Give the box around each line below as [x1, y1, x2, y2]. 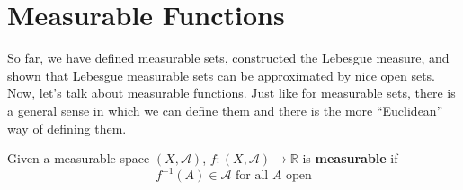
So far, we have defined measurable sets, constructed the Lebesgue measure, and [7, 48, 450, 67]
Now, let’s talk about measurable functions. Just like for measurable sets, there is [7, 83, 456, 102]
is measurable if [302, 149, 398, 168]
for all [236, 169, 269, 183]
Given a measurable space [7, 149, 150, 168]
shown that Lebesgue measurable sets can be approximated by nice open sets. [7, 65, 435, 84]
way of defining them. [7, 118, 127, 137]
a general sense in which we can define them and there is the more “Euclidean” [7, 100, 443, 119]
